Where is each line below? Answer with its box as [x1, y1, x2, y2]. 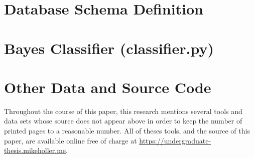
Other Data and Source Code [4, 76, 211, 97]
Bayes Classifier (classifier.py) [4, 37, 214, 58]
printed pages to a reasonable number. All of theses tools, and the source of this [4, 125, 250, 136]
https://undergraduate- [139, 135, 211, 145]
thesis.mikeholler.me [4, 145, 66, 155]
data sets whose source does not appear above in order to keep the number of [4, 115, 242, 126]
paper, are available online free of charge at [4, 135, 137, 145]
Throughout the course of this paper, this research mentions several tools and [4, 105, 242, 116]
